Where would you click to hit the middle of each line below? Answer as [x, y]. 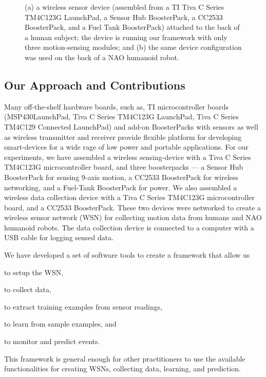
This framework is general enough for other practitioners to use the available [125, 358]
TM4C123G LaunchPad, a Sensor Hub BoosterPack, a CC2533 [124, 17]
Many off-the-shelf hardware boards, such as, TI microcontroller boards [116, 106]
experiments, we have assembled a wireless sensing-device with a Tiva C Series [128, 157]
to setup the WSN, [34, 272]
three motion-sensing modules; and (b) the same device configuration [133, 47]
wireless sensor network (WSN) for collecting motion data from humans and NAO [133, 217]
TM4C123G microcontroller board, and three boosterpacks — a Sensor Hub [124, 167]
